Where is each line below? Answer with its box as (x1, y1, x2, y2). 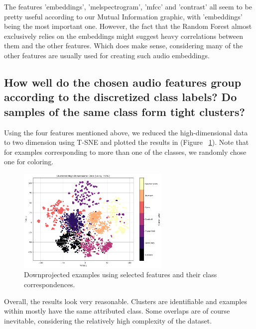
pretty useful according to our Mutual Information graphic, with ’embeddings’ (4, 11, 243, 21)
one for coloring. (4, 156, 54, 167)
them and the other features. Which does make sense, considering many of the (4, 40, 243, 51)
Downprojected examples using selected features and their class (24, 269, 217, 280)
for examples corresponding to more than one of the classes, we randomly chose (4, 146, 247, 157)
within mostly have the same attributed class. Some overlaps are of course (4, 306, 230, 316)
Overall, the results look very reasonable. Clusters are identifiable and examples (4, 296, 247, 306)
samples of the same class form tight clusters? (4, 104, 245, 119)
